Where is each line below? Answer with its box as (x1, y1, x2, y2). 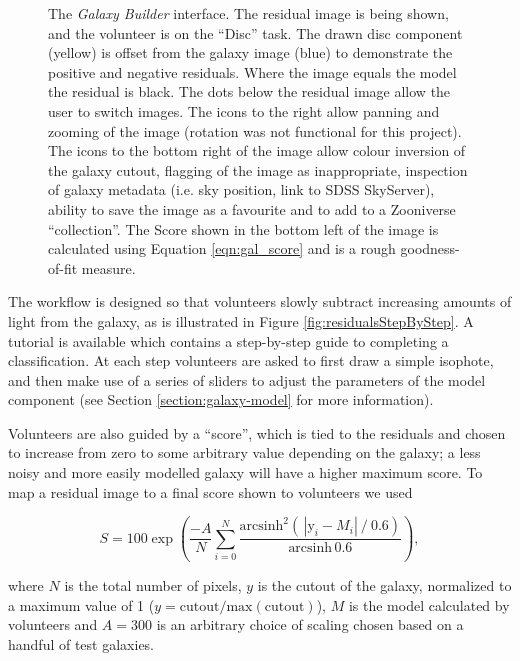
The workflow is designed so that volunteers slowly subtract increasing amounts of (8, 291, 512, 312)
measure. (81, 257, 136, 278)
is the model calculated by (348, 594, 510, 615)
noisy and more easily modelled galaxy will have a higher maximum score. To (8, 462, 483, 483)
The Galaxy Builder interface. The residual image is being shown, (48, 3, 449, 23)
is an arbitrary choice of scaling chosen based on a (156, 614, 464, 635)
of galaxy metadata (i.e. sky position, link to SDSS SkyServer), (48, 179, 435, 200)
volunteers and (8, 614, 98, 635)
